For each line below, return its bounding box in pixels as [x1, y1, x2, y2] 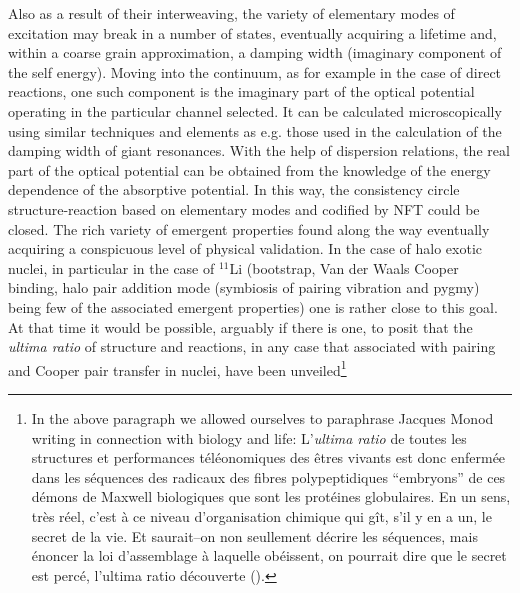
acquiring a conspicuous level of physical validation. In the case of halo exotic [8, 238, 483, 259]
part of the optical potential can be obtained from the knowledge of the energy [8, 159, 491, 180]
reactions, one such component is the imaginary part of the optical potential [8, 81, 475, 102]
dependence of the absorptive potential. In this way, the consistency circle [8, 179, 460, 200]
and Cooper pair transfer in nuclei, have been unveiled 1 [8, 356, 347, 380]
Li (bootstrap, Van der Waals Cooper [229, 257, 459, 278]
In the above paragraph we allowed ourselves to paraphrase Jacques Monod [31, 407, 494, 428]
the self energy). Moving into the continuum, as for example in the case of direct [8, 61, 502, 82]
